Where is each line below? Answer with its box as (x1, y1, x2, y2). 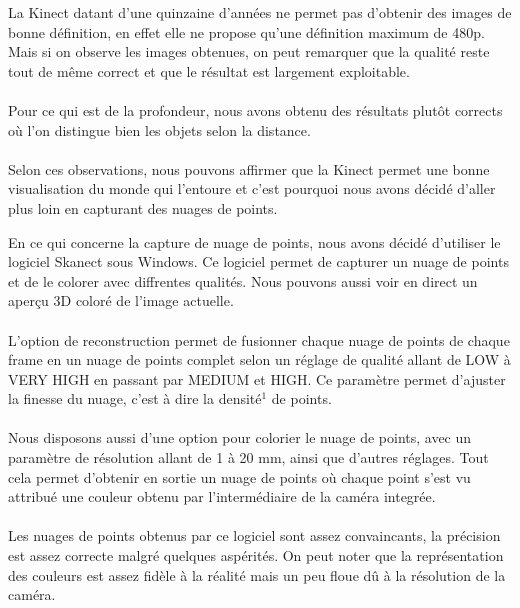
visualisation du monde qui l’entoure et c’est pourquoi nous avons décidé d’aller (8, 178, 496, 199)
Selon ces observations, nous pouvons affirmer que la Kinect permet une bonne (8, 158, 490, 179)
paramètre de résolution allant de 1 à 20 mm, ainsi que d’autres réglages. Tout (8, 447, 489, 468)
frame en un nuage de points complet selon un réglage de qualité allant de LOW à (8, 349, 511, 370)
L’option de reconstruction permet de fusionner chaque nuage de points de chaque (8, 329, 510, 350)
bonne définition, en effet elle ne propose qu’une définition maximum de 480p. (8, 21, 485, 42)
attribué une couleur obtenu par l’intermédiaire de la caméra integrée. (8, 486, 436, 507)
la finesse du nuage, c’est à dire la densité (8, 388, 262, 409)
